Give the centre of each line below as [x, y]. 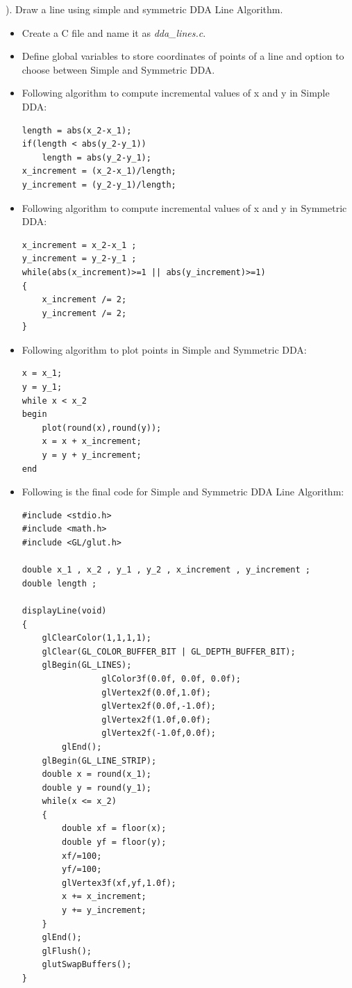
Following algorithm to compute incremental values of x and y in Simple [176, 93]
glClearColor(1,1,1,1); [97, 638]
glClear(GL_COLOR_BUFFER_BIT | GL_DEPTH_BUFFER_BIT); [169, 651]
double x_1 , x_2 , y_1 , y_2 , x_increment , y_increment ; [166, 570]
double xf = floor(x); [114, 829]
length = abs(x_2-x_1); [77, 130]
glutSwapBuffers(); [87, 965]
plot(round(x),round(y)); [102, 428]
